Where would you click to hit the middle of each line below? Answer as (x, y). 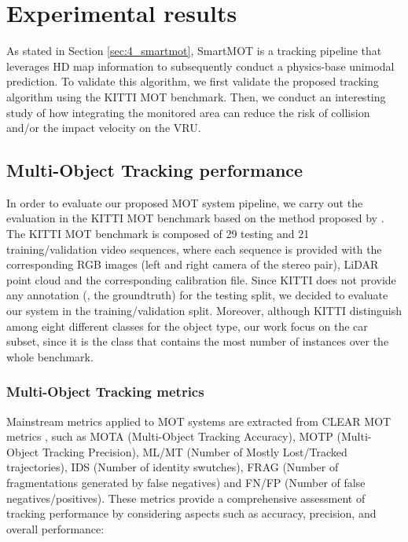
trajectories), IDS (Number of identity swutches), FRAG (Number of (173, 467)
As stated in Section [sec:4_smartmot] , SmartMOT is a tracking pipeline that (194, 51)
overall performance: (55, 528)
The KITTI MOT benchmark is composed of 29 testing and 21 (158, 234)
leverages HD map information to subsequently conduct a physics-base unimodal (200, 66)
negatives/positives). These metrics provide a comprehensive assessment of (186, 498)
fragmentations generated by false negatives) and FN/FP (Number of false (186, 483)
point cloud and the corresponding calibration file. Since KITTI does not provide (201, 279)
